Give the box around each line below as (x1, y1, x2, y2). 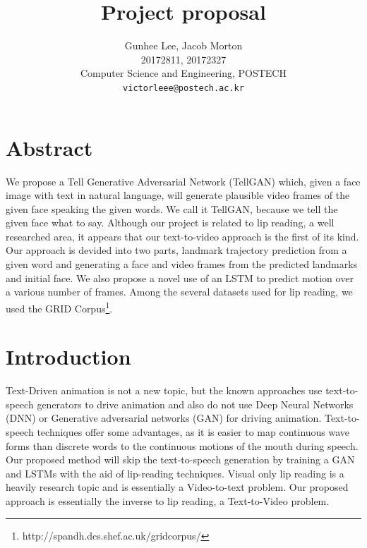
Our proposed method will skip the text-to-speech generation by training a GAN (6, 452, 355, 467)
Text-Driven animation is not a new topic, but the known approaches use (6, 383, 323, 398)
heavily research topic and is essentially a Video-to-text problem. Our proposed (6, 480, 349, 494)
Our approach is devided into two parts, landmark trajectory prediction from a (6, 243, 347, 257)
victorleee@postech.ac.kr (123, 83, 244, 93)
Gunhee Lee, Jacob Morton (124, 38, 243, 53)
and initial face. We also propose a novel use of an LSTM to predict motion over (6, 270, 354, 285)
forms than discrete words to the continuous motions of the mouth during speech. (6, 438, 359, 453)
